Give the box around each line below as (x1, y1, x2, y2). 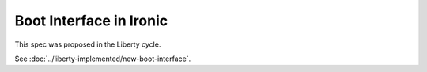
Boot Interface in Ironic (14, 12, 168, 29)
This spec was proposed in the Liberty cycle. (14, 40, 161, 49)
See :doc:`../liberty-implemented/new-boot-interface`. (14, 54, 191, 63)
